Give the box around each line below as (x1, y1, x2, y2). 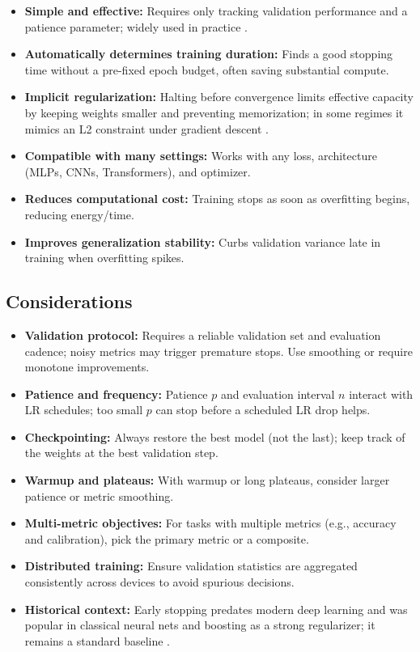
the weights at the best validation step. (24, 444, 218, 461)
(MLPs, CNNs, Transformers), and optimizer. (24, 163, 251, 180)
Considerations (6, 289, 133, 314)
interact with (349, 385, 414, 402)
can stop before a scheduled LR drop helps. (155, 401, 371, 418)
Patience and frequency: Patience (24, 385, 208, 402)
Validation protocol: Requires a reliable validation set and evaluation (24, 326, 381, 343)
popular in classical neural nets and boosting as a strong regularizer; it (24, 616, 375, 633)
